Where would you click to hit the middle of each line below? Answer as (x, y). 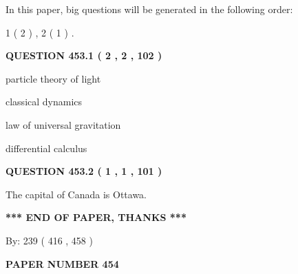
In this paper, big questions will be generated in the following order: (149, 9)
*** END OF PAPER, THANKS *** (96, 217)
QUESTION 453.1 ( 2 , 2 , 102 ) (84, 55)
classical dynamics (44, 102)
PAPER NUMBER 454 (62, 263)
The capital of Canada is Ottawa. (76, 194)
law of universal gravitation (63, 124)
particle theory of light (53, 78)
